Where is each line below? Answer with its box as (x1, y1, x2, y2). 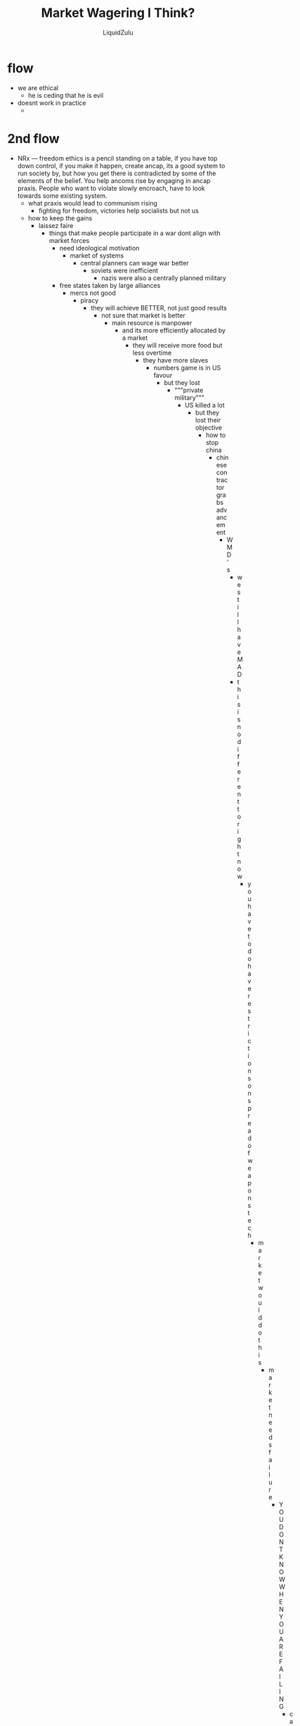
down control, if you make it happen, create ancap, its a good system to (17, 161, 226, 170)
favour (153, 371, 173, 379)
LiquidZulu (103, 28, 133, 37)
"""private (174, 386, 204, 394)
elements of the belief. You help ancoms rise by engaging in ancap (17, 176, 211, 184)
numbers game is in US (153, 363, 221, 372)
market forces (48, 236, 90, 244)
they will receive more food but (132, 341, 223, 349)
